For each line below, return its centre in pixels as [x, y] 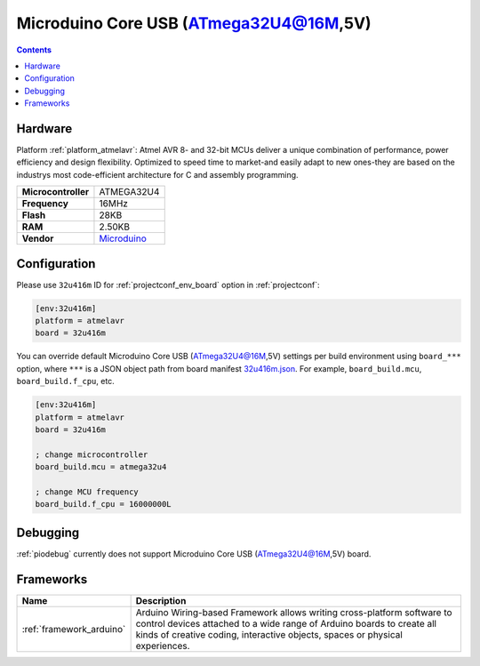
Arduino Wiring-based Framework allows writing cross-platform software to [294, 612]
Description [161, 600]
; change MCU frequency [87, 492]
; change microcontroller [92, 454]
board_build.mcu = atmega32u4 [101, 467]
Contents [34, 50]
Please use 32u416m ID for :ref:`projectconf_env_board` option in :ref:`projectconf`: [168, 285]
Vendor [38, 238]
